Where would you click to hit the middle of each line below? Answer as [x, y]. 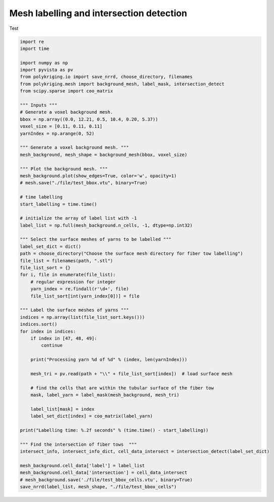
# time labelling [41, 197]
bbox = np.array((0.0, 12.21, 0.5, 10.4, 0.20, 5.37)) [89, 119]
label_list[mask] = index [62, 409]
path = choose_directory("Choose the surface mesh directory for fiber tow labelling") [131, 254]
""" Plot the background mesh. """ [64, 169]
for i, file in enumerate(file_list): [68, 275]
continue [52, 345]
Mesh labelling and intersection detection [98, 13]
